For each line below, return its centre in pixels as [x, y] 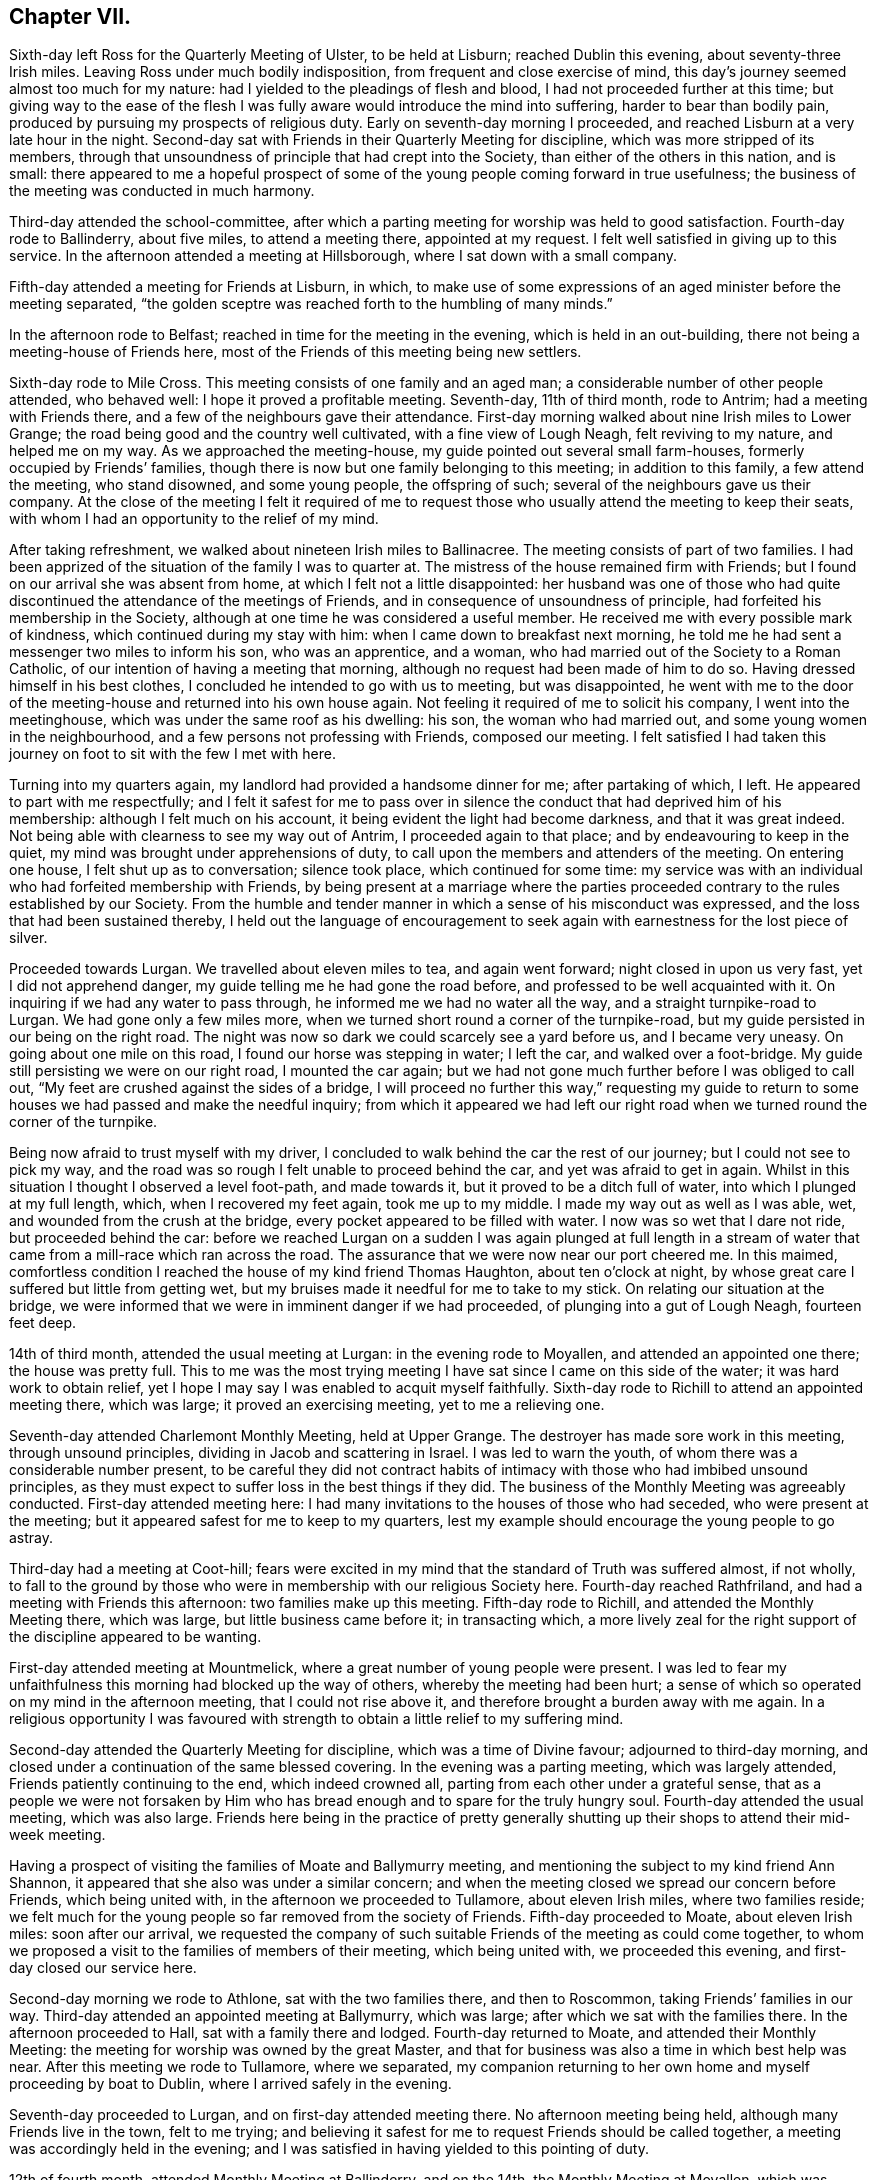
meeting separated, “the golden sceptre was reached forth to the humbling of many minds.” [311, 304]
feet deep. [43, 1323]
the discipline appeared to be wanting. [135, 1637]
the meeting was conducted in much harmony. [162, 191]
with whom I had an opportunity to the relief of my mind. [194, 519]
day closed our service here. [103, 1968]
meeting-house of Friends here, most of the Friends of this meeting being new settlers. [295, 352]
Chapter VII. [70, 16]
